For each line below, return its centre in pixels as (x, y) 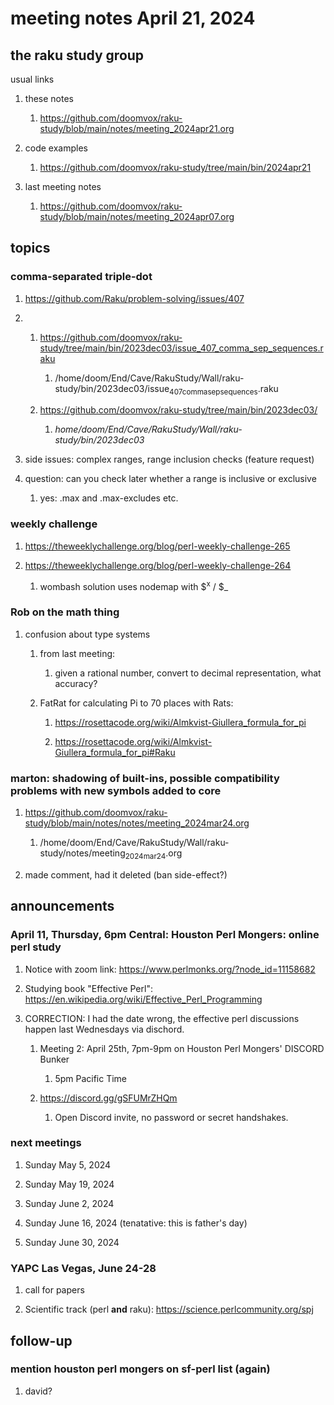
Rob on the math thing (65, 612)
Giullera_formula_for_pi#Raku (115, 752)
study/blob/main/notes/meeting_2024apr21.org (137, 128)
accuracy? (76, 683)
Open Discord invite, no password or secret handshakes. (171, 1117)
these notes (49, 98)
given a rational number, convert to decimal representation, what (188, 673)
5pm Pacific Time (91, 1078)
